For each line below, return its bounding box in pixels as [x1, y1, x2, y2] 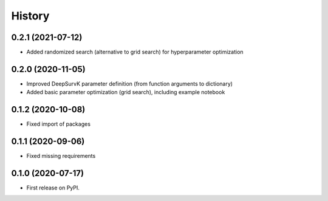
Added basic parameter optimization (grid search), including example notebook [26, 89, 225, 96]
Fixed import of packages [26, 120, 91, 128]
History [11, 9, 50, 22]
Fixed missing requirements [26, 152, 96, 160]
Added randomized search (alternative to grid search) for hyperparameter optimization [26, 49, 244, 56]
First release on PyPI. [26, 184, 80, 191]
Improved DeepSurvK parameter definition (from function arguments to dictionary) [26, 80, 233, 87]
